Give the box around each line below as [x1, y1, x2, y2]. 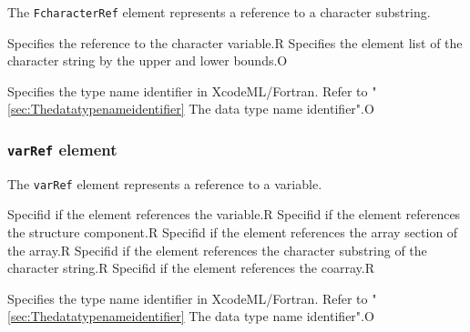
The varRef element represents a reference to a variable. [7, 174, 322, 193]
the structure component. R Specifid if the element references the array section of [7, 223, 458, 242]
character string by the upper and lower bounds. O [7, 51, 288, 70]
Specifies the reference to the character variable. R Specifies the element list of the [7, 33, 463, 52]
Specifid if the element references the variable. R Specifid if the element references [7, 205, 461, 224]
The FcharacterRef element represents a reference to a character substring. [7, 3, 431, 21]
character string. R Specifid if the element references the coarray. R [7, 258, 374, 277]
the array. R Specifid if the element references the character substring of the [7, 240, 427, 259]
